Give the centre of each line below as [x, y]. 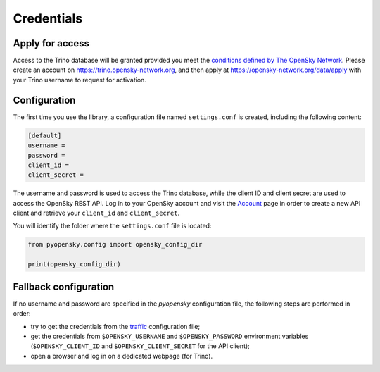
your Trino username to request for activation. [80, 80]
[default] [45, 135]
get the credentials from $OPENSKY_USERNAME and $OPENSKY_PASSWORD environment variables [170, 336]
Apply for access [51, 43]
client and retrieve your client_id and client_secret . [96, 213]
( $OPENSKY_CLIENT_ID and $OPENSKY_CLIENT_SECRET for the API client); [140, 346]
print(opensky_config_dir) [74, 265]
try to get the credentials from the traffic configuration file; [115, 326]
